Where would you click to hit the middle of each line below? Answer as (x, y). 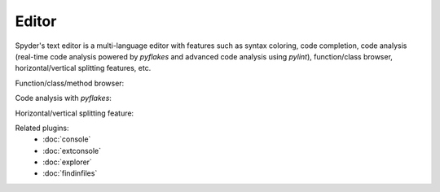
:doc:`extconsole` (72, 151)
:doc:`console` (67, 139)
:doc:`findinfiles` (70, 173)
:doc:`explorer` (68, 162)
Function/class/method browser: (70, 83)
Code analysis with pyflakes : (63, 98)
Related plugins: (42, 128)
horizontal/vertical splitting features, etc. (83, 68)
